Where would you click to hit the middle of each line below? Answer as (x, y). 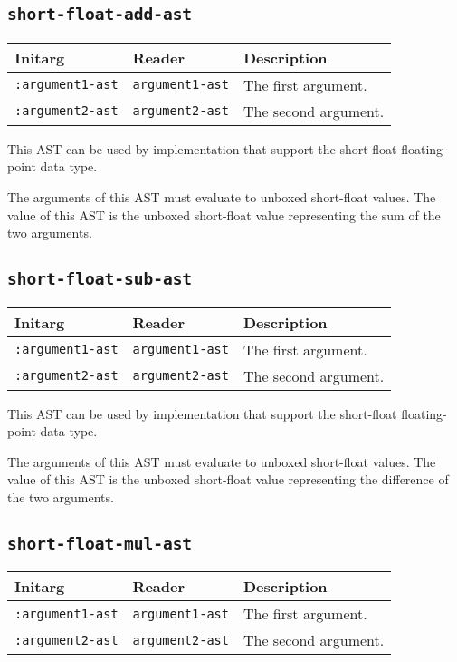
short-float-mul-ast (100, 543)
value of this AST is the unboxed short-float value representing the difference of (228, 479)
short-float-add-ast (100, 15)
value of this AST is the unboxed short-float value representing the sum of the (224, 214)
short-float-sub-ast (100, 279)
